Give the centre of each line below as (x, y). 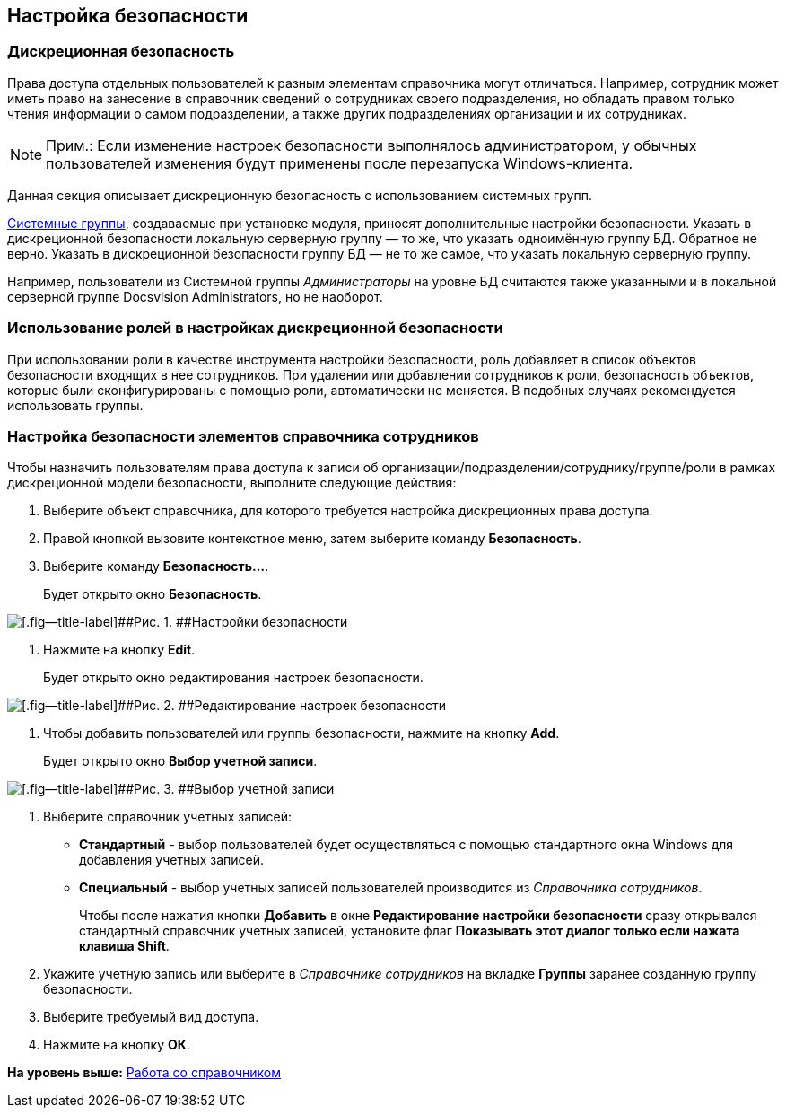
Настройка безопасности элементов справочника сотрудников (243, 436)
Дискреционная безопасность (121, 52)
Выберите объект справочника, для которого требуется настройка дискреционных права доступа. (348, 511)
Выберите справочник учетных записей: (168, 817)
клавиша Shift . (124, 946)
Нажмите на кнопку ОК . (117, 1045)
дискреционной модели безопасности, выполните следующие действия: (232, 483)
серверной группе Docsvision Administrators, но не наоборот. (195, 296)
